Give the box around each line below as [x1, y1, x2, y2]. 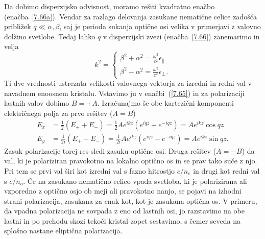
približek [4, 21, 31, 32]
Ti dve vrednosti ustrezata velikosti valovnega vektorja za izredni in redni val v [4, 78, 252, 88]
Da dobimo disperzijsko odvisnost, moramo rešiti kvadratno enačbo [4, 1, 215, 11]
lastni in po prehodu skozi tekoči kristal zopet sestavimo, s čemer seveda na [4, 215, 240, 226]
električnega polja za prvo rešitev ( [4, 108, 113, 118]
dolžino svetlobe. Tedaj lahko [4, 31, 95, 41]
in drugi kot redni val [193, 165, 260, 176]
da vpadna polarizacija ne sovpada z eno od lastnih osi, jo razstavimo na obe [4, 205, 245, 216]
